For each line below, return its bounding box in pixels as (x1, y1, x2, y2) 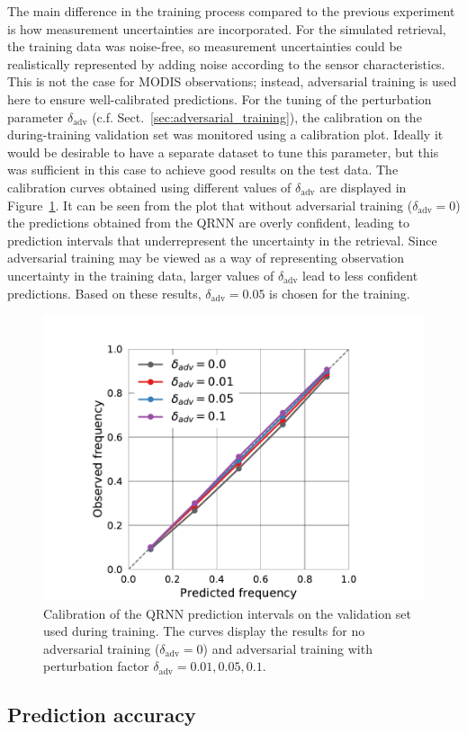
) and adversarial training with (202, 639, 373, 657)
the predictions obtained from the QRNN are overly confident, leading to (7, 213, 409, 232)
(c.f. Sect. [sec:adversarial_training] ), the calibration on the (92, 107, 422, 126)
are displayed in (319, 177, 407, 196)
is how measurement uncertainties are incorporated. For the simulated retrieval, (7, 19, 446, 38)
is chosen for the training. (269, 283, 410, 302)
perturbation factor (43, 657, 149, 675)
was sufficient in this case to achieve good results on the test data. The (7, 160, 399, 179)
